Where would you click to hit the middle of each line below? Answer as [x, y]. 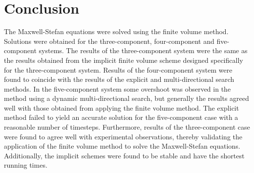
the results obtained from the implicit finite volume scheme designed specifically [124, 60]
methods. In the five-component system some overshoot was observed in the [117, 88]
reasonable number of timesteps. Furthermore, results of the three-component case [127, 127]
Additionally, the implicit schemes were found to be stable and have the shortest [124, 155]
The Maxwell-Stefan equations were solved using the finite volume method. [116, 31]
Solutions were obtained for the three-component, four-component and [109, 41]
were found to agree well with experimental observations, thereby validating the [123, 136]
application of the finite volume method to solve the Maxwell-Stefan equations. [122, 146]
